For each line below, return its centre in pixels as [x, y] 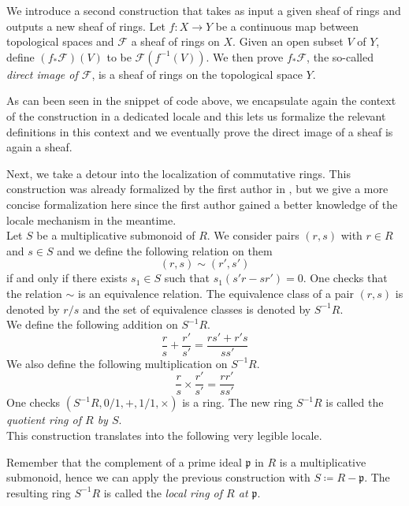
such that [187, 278]
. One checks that [345, 278]
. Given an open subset [288, 41]
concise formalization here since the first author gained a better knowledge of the [202, 204]
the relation [34, 293]
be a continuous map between [287, 26]
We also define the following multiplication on [117, 363]
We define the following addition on [92, 324]
